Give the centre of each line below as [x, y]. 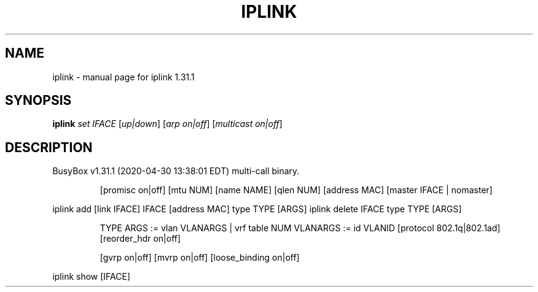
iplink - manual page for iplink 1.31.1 [123, 77]
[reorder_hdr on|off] [140, 239]
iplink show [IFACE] [92, 277]
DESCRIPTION [49, 147]
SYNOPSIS [38, 101]
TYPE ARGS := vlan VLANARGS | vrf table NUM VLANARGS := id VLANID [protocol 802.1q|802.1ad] [300, 228]
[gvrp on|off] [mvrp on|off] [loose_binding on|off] [200, 258]
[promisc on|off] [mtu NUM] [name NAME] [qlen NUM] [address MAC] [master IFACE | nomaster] [296, 190]
